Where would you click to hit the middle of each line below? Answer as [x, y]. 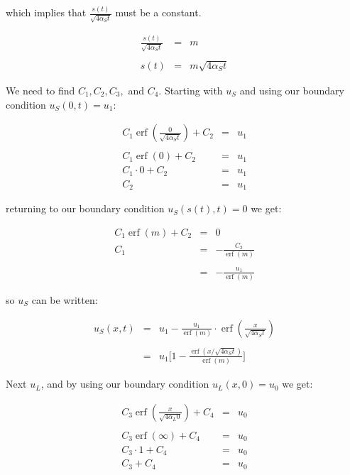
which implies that [46, 12]
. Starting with [191, 90]
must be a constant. [158, 12]
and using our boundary [292, 90]
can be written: [65, 299]
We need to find [40, 90]
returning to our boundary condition [85, 208]
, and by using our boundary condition [125, 384]
